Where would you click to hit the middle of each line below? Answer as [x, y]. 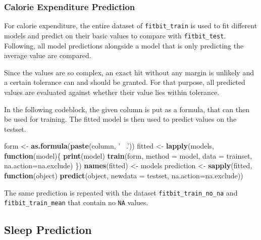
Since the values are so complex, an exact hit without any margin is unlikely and [129, 72]
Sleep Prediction [48, 230]
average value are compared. [48, 55]
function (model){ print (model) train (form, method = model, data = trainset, [128, 155]
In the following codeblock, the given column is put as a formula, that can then [127, 109]
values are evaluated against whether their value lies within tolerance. [112, 92]
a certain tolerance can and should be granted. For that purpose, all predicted [125, 82]
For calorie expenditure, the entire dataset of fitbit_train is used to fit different [131, 26]
